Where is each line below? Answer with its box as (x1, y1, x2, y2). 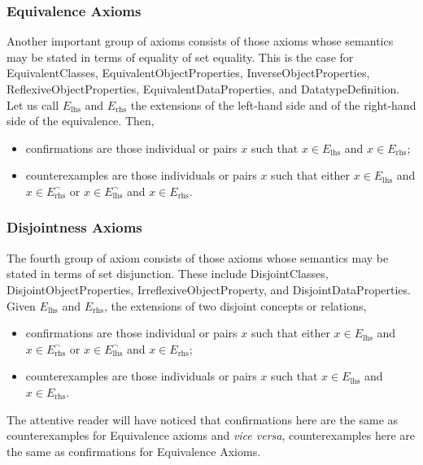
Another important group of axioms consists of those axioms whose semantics (7, 33, 394, 50)
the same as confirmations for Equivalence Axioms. (7, 442, 261, 459)
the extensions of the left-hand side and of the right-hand (130, 96, 416, 113)
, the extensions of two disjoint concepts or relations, (103, 297, 367, 314)
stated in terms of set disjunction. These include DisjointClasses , (7, 265, 329, 282)
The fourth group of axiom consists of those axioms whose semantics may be (7, 249, 389, 266)
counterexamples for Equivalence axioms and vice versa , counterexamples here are (7, 427, 415, 444)
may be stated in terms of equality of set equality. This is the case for (7, 48, 354, 65)
